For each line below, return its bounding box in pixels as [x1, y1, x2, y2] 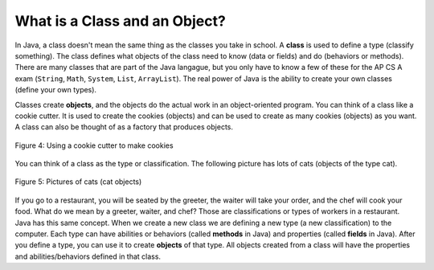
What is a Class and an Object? [14, 12, 227, 30]
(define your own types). [14, 85, 96, 95]
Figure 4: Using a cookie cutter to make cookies [14, 141, 174, 150]
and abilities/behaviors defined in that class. [14, 252, 161, 261]
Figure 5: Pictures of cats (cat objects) [14, 177, 142, 186]
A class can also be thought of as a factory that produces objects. [14, 122, 233, 132]
